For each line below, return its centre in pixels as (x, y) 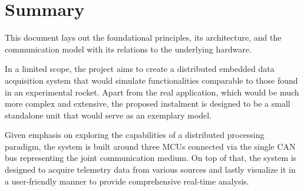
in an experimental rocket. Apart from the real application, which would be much (152, 92)
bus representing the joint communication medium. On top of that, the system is (151, 158)
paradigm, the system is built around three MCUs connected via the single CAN (150, 146)
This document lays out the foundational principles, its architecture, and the (143, 37)
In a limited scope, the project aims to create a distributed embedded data (140, 69)
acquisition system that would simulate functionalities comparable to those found (151, 80)
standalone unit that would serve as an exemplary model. (108, 115)
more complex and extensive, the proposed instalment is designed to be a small (148, 103)
